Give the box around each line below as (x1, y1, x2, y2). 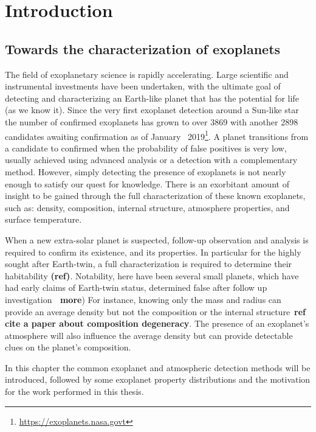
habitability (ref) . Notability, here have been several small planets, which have (5, 269, 299, 282)
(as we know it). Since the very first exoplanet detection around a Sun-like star (5, 103, 299, 116)
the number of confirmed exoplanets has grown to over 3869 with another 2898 (5, 115, 298, 128)
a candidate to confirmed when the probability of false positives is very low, (5, 141, 287, 154)
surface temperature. (5, 213, 82, 226)
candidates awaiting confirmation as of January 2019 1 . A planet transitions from (5, 128, 309, 142)
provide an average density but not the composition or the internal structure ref (5, 305, 306, 318)
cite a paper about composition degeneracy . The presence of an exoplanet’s (5, 317, 309, 330)
